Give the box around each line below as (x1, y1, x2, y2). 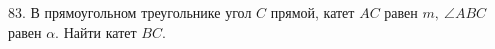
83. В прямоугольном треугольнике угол (8, 2, 252, 22)
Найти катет (63, 21, 137, 42)
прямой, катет (270, 2, 355, 22)
